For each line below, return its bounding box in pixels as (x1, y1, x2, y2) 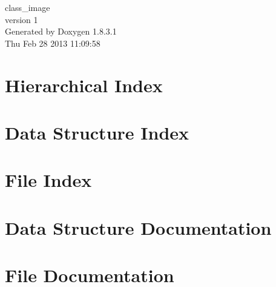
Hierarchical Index (5, 72, 163, 97)
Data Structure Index (5, 120, 189, 144)
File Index (5, 167, 92, 192)
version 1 (5, 13, 38, 25)
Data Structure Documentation (5, 215, 272, 240)
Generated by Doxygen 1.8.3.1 (5, 25, 117, 38)
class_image (5, 1, 50, 13)
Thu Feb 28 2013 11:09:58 (5, 36, 100, 49)
